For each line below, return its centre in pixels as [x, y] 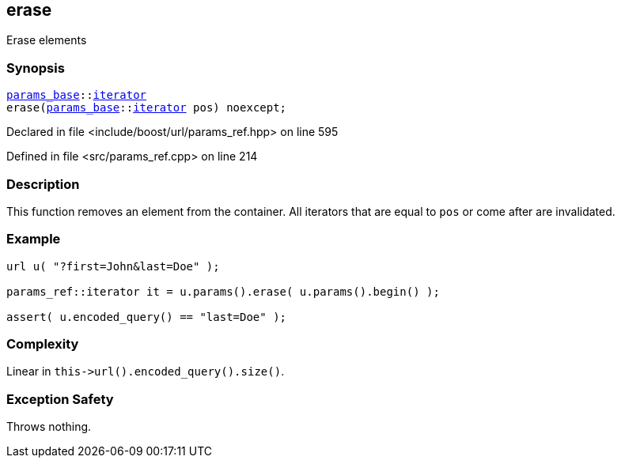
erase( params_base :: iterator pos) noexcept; [147, 108]
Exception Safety [60, 399]
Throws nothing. [49, 427]
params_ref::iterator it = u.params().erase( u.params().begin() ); [223, 291]
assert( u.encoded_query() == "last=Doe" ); [147, 317]
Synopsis [36, 68]
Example [34, 239]
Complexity [43, 344]
